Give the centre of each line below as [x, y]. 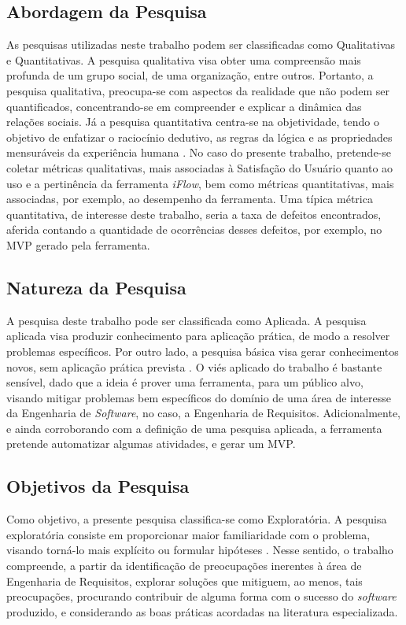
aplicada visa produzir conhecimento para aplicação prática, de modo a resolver [198, 336]
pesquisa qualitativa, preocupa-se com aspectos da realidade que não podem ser [198, 90]
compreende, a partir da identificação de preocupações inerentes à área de [184, 566]
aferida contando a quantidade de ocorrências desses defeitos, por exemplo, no [194, 229]
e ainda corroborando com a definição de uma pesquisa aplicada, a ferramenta [194, 428]
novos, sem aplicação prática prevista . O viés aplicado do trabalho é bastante [194, 366]
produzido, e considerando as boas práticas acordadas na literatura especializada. [202, 611]
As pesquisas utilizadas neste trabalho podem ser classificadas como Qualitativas [201, 44]
